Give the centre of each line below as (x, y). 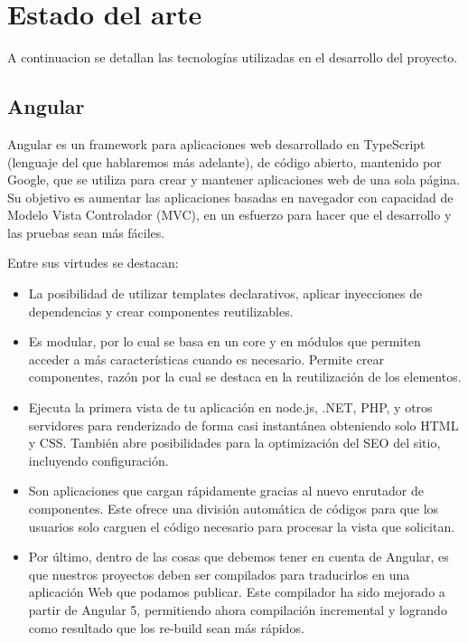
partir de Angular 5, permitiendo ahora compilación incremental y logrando (238, 609)
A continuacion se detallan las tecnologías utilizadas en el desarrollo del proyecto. (233, 57)
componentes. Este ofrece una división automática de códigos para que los (234, 509)
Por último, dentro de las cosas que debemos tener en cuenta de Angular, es (239, 557)
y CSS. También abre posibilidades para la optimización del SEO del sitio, (234, 443)
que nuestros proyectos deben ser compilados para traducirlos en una (219, 574)
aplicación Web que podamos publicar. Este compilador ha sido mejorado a (237, 592)
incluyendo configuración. (98, 460)
